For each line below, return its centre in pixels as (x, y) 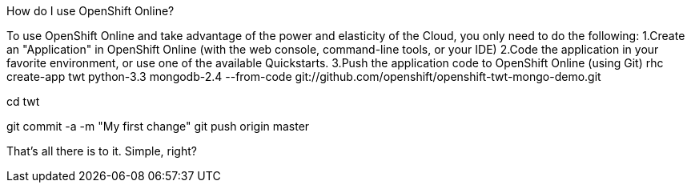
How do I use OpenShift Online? (90, 11)
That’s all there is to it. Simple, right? (102, 151)
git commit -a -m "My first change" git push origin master (158, 126)
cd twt (23, 101)
